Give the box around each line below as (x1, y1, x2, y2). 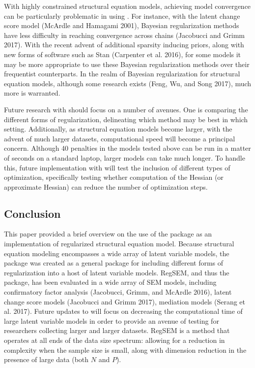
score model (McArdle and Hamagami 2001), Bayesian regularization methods (4, 20, 239, 31)
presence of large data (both (4, 354, 89, 365)
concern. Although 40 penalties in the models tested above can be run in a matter (4, 143, 251, 153)
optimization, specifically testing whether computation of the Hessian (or (4, 172, 224, 182)
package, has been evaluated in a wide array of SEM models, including (4, 277, 217, 287)
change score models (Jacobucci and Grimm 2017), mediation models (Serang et (4, 296, 245, 306)
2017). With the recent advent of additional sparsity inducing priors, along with (4, 39, 244, 50)
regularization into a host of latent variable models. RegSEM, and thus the (4, 267, 229, 277)
